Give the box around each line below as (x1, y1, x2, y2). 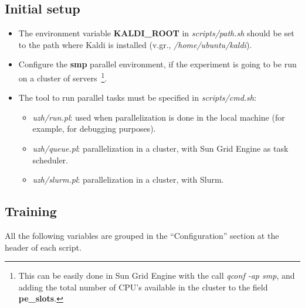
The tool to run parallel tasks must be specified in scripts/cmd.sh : (18, 91, 256, 104)
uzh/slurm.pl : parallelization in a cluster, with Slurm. (32, 173, 224, 186)
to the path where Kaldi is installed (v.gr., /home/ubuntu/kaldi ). (18, 38, 252, 50)
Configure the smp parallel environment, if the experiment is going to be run (18, 58, 297, 70)
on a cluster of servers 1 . (18, 70, 107, 84)
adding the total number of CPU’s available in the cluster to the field (18, 280, 268, 293)
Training (5, 202, 57, 220)
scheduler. (32, 153, 68, 166)
